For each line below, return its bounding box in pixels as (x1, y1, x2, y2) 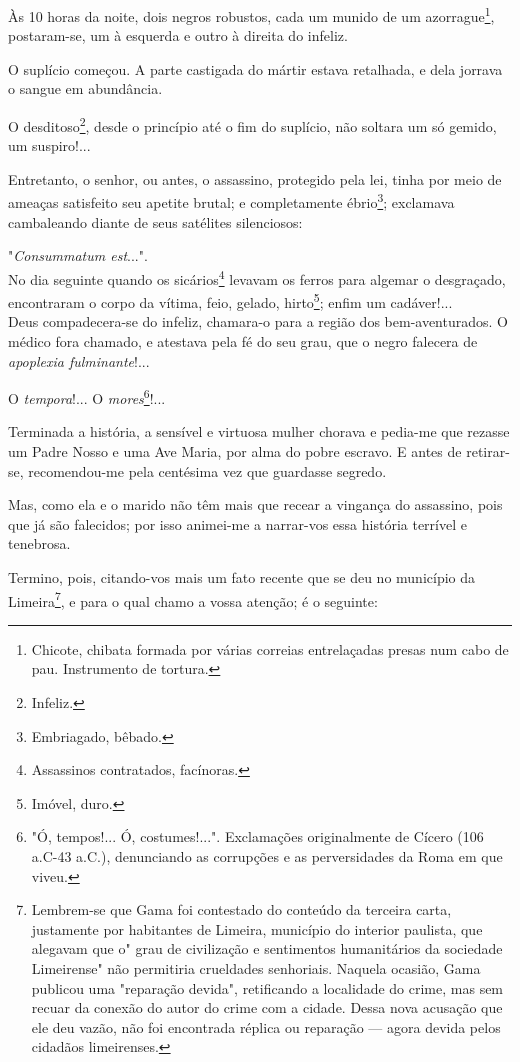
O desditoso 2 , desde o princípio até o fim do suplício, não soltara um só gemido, (8, 113, 497, 136)
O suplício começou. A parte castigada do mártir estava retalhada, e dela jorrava (8, 58, 503, 79)
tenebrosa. (8, 533, 71, 554)
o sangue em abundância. (8, 78, 163, 99)
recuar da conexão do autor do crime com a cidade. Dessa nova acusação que (31, 997, 503, 1018)
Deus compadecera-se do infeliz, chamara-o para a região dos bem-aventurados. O (8, 311, 508, 332)
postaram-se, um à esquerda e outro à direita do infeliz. (8, 25, 348, 46)
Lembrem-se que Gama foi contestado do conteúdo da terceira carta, (31, 899, 452, 920)
